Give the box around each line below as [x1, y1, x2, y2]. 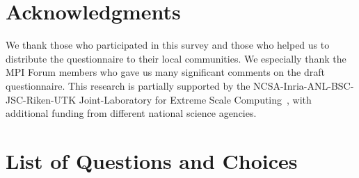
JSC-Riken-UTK [6, 92, 77, 106]
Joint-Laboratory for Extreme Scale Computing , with [79, 92, 312, 106]
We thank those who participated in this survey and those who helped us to [6, 38, 330, 52]
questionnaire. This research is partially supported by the [6, 78, 250, 92]
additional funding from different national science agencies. [6, 106, 257, 120]
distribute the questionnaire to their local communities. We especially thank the [6, 51, 346, 65]
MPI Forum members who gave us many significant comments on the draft [6, 65, 325, 79]
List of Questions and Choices [6, 146, 298, 175]
